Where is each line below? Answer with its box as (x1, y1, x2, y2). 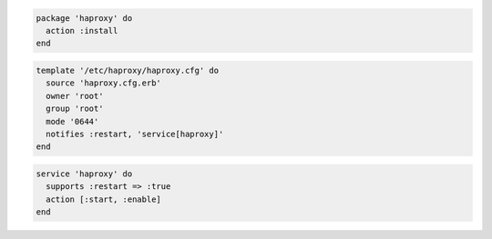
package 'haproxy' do (36, 13, 133, 23)
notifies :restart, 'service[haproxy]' (46, 128, 224, 139)
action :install (46, 25, 118, 35)
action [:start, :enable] (46, 194, 161, 204)
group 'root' (46, 104, 104, 114)
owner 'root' (46, 91, 104, 101)
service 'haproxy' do (36, 168, 133, 179)
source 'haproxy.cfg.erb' (46, 78, 161, 88)
